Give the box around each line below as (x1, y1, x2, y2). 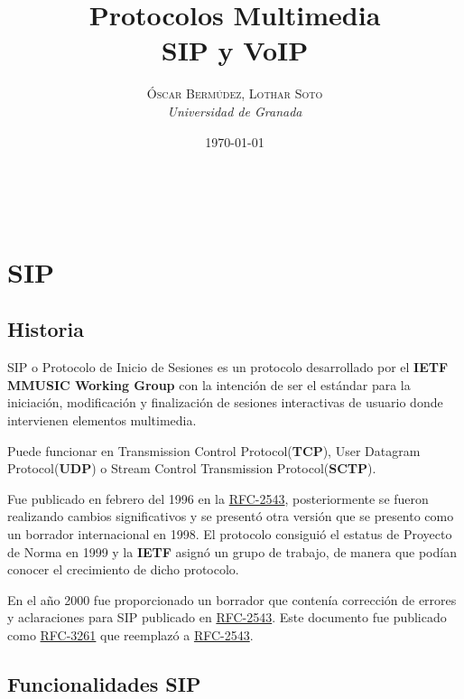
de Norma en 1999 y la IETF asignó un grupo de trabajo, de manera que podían (7, 542, 457, 561)
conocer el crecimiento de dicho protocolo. (7, 560, 239, 579)
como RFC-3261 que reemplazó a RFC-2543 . (7, 625, 254, 644)
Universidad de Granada (167, 101, 302, 120)
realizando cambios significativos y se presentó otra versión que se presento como (7, 507, 454, 526)
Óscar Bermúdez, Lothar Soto (146, 84, 323, 103)
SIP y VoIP (161, 32, 309, 69)
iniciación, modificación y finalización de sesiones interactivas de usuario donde (7, 393, 443, 412)
